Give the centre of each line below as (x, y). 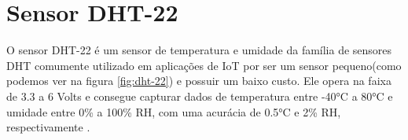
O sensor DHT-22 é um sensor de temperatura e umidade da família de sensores (199, 50)
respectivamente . (48, 127)
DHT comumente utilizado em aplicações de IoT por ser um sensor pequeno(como (204, 65)
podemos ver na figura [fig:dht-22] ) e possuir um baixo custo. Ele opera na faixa (199, 81)
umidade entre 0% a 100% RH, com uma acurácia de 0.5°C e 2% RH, (174, 111)
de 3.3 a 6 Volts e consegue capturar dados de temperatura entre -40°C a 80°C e (200, 96)
